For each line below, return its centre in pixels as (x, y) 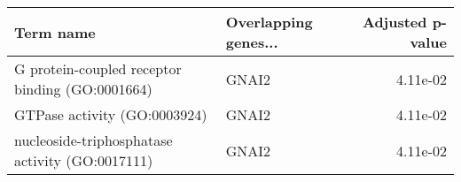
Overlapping (269, 22)
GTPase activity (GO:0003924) (111, 114)
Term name (55, 32)
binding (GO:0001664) (83, 89)
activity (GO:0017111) (84, 160)
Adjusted (395, 22)
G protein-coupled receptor (98, 68)
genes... (252, 42)
